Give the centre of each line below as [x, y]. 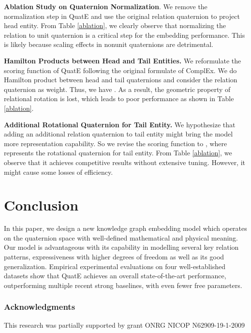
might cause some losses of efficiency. [59, 172]
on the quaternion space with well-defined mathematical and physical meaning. [121, 237]
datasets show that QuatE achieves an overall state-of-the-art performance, [115, 276]
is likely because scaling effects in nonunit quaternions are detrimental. [109, 44]
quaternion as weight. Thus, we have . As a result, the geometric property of [117, 89]
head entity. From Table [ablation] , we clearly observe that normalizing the [115, 25]
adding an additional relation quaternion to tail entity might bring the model [118, 134]
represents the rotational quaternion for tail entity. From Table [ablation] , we [118, 153]
